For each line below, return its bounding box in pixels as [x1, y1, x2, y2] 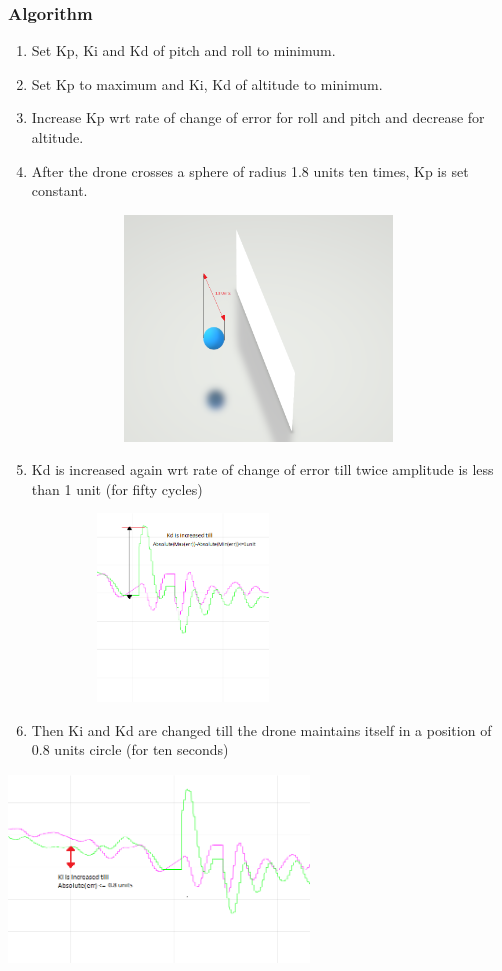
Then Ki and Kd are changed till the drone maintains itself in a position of [31, 719, 492, 740]
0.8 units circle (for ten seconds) [31, 739, 229, 760]
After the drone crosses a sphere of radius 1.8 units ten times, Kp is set [31, 160, 469, 181]
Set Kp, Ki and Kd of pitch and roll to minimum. [31, 40, 336, 61]
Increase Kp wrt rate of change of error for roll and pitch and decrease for [31, 107, 485, 128]
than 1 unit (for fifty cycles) [31, 478, 203, 499]
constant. [31, 180, 88, 201]
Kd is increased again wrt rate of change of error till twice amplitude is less [31, 459, 494, 480]
